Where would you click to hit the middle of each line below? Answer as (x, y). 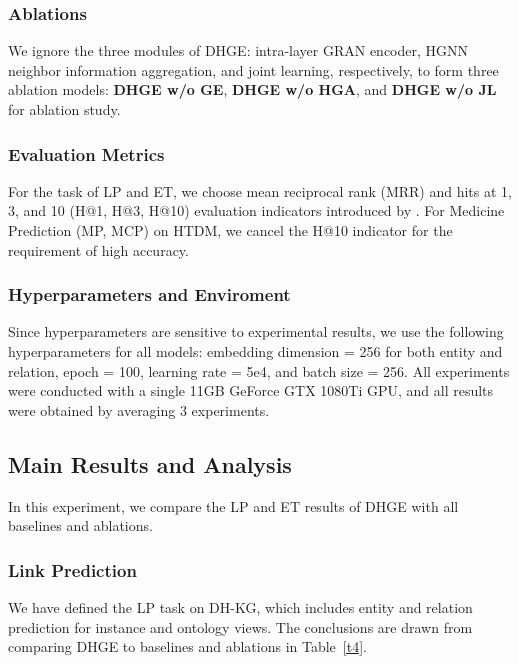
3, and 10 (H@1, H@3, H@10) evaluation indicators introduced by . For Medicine (256, 210)
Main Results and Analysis (150, 463)
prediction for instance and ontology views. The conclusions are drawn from (240, 626)
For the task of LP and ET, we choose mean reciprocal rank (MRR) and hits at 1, (260, 190)
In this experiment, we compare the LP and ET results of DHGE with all (233, 505)
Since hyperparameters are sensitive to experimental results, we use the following (256, 331)
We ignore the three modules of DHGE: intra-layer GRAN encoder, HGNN (238, 50)
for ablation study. (64, 109)
